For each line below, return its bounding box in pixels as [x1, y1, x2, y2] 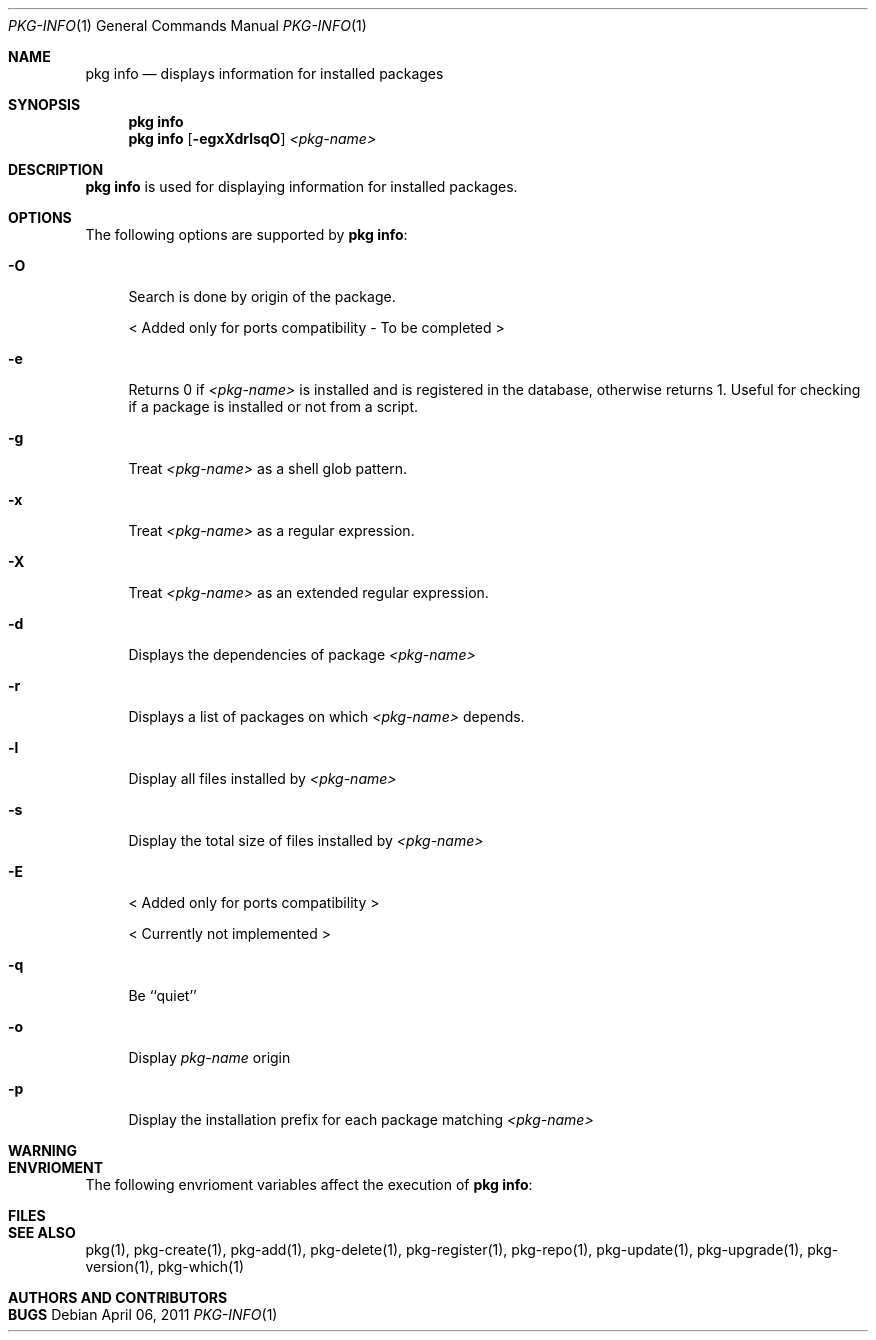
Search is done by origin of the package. [128, 288, 396, 305]
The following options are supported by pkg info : [85, 226, 408, 243]
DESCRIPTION [8, 161, 104, 178]
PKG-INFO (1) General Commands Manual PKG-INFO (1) [8, 17, 367, 34]
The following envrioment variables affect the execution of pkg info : [85, 1176, 533, 1193]
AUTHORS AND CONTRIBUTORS [8, 1289, 228, 1306]
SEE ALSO [8, 1224, 76, 1241]
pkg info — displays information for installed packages [85, 65, 444, 82]
